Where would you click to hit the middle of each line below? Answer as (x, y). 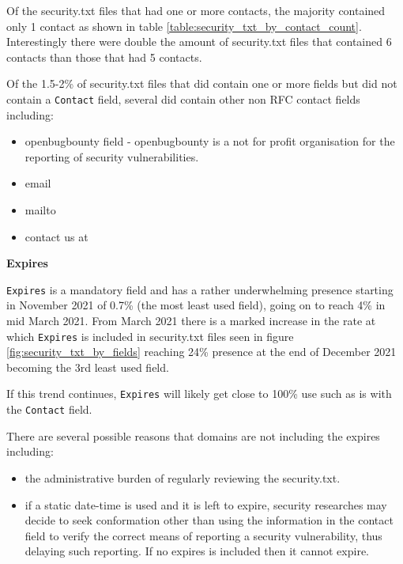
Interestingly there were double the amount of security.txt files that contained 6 (199, 42)
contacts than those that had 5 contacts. (104, 57)
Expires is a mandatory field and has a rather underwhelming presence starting (200, 289)
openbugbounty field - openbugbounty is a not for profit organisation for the (210, 141)
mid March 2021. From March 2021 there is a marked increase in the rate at (191, 321)
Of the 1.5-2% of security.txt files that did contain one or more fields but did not (202, 83)
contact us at (56, 236)
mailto (40, 210)
